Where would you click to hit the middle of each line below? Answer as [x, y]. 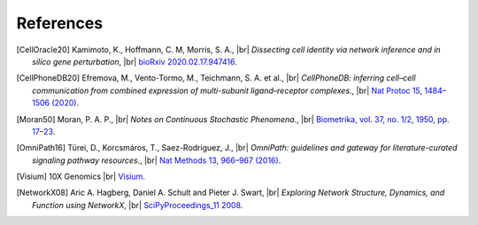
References [60, 23]
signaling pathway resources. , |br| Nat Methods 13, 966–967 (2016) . [157, 160]
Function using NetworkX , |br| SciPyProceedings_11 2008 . [138, 205]
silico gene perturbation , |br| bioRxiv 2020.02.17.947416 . [135, 61]
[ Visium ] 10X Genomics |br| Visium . [81, 176]
